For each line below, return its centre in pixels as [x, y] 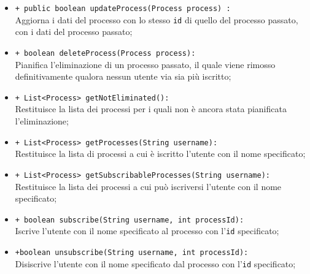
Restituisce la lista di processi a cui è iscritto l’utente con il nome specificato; [160, 154]
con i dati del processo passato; [74, 32]
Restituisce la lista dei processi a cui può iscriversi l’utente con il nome [148, 186]
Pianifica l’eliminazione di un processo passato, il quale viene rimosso [145, 64]
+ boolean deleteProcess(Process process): [105, 53]
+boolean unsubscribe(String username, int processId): [132, 253]
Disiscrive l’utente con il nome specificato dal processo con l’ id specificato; [155, 263]
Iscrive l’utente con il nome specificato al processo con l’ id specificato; [147, 231]
